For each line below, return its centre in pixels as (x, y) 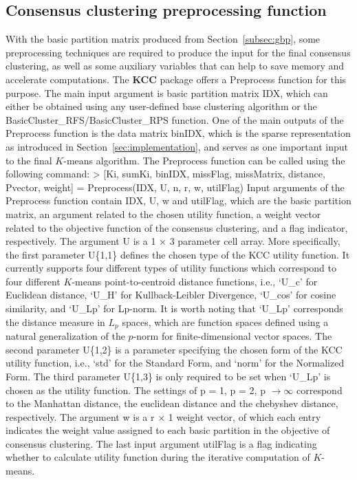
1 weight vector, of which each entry (245, 416)
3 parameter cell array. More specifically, (255, 241)
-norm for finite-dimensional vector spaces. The (232, 336)
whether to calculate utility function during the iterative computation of (158, 457)
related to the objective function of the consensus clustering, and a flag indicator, (177, 227)
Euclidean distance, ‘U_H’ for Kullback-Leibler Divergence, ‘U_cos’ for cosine (171, 295)
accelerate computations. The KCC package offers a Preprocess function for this (176, 79)
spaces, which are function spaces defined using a (225, 321)
